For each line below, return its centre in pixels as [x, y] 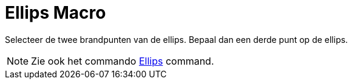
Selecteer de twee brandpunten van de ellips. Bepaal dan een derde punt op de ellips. [177, 39]
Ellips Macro [56, 13]
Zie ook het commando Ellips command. [123, 61]
